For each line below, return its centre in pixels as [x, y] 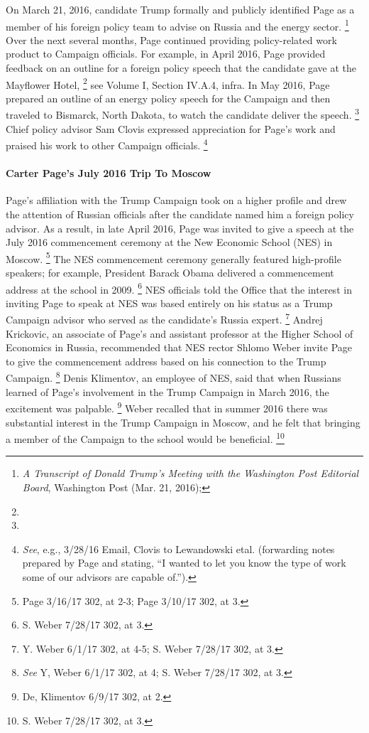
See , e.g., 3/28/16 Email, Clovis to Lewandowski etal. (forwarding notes [178, 549]
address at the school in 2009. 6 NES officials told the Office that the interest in [179, 288]
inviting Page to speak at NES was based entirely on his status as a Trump [169, 303]
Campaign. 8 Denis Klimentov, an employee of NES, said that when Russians [174, 377]
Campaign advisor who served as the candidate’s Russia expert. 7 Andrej [164, 319]
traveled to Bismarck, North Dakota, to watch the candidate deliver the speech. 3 [183, 114]
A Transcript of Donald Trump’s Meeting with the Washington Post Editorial [191, 473]
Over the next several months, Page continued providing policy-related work [171, 39]
